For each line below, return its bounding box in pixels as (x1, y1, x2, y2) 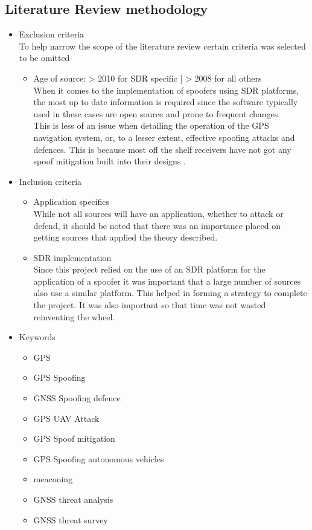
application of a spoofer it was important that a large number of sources (33, 274, 301, 287)
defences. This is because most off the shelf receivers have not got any (33, 143, 291, 155)
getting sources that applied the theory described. (33, 231, 218, 244)
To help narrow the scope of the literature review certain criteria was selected (19, 39, 306, 52)
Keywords (19, 331, 56, 343)
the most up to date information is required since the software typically (33, 95, 298, 108)
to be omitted (19, 51, 70, 64)
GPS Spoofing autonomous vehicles (33, 452, 164, 465)
